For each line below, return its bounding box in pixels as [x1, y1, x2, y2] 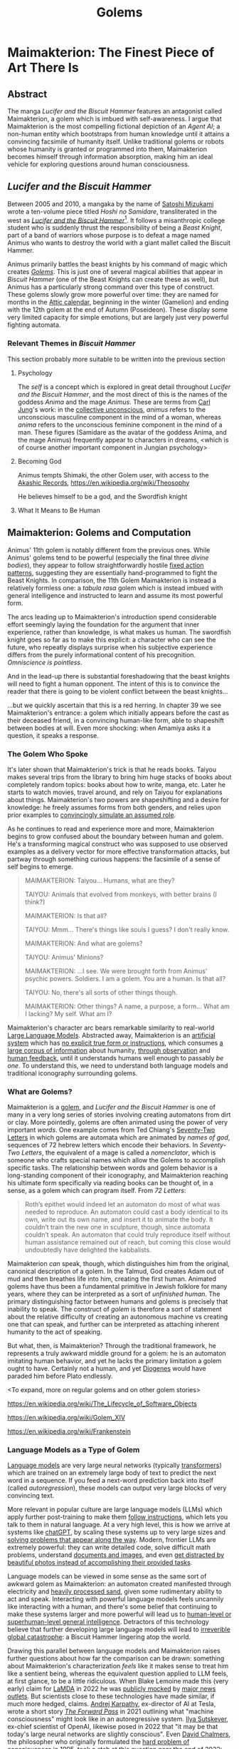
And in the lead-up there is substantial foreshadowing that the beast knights [7, 671, 230, 680]
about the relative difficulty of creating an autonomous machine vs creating [7, 1312, 228, 1321]
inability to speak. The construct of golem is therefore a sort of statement [7, 1305, 222, 1314]
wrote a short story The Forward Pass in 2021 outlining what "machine [7, 1707, 214, 1716]
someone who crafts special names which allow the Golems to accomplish [7, 1156, 226, 1165]
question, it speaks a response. [7, 731, 100, 739]
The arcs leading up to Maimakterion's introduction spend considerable [7, 612, 217, 621]
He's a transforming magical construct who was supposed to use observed [7, 839, 228, 848]
